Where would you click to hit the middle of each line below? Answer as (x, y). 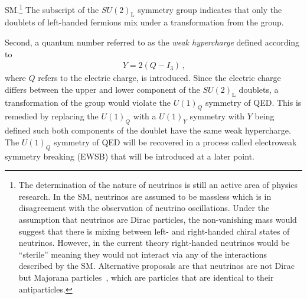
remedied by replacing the (52, 116)
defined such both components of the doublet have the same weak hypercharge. (148, 130)
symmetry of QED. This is (253, 102)
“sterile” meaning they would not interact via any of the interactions (143, 254)
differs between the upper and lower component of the (102, 89)
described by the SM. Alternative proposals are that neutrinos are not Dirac (156, 266)
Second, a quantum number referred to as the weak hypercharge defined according (152, 42)
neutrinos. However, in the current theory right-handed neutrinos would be (154, 243)
